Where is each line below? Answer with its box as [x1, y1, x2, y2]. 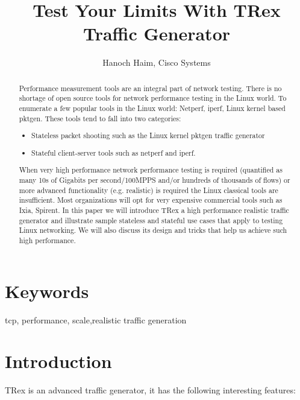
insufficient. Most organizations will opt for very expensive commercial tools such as [19, 195, 283, 205]
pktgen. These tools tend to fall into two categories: [19, 113, 181, 123]
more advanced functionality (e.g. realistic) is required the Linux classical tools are [19, 185, 278, 195]
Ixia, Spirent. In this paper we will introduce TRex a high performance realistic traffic [19, 205, 289, 215]
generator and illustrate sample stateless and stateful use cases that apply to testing [19, 215, 283, 225]
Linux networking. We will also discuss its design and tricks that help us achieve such [19, 225, 287, 235]
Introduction [5, 349, 112, 373]
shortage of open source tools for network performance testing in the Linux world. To [19, 93, 287, 103]
